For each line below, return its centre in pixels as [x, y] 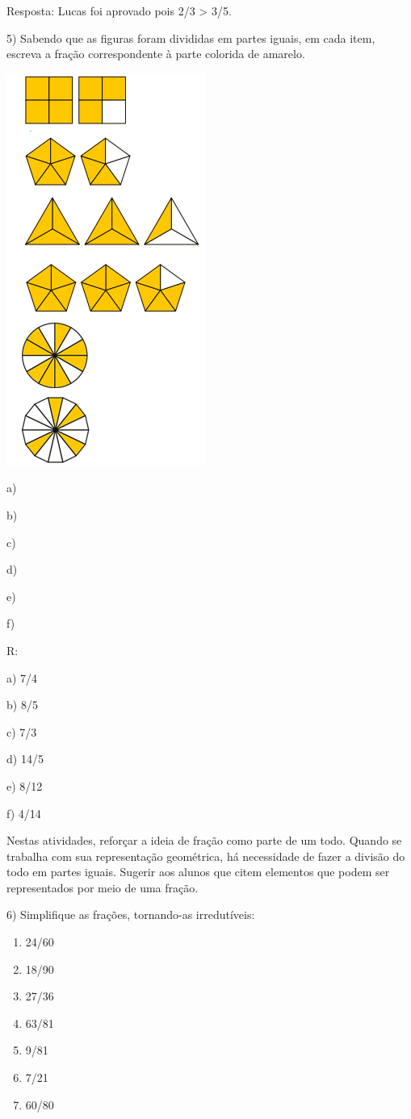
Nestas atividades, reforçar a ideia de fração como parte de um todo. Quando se [204, 840]
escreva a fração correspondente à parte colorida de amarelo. [156, 54]
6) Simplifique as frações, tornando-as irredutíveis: [131, 914]
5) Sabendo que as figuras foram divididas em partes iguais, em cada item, [191, 38]
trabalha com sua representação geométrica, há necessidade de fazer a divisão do [206, 856]
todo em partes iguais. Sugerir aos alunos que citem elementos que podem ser [198, 872]
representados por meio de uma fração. [103, 887]
